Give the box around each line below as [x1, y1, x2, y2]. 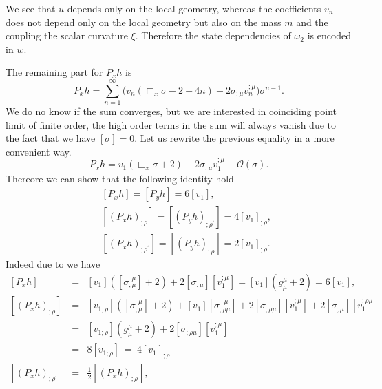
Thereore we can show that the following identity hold [6, 171, 234, 185]
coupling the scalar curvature [6, 28, 128, 43]
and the [296, 14, 328, 29]
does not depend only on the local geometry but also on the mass [6, 14, 282, 29]
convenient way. [6, 144, 72, 158]
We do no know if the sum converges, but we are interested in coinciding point [6, 104, 337, 118]
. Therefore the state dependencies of [135, 28, 291, 43]
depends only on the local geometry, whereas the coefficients [67, 1, 321, 15]
